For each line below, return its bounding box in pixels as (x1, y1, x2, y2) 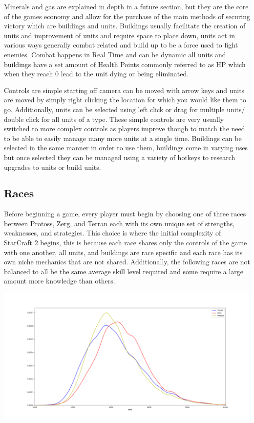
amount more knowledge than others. (4, 276, 115, 286)
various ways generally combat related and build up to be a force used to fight (4, 40, 238, 50)
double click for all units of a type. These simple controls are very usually (4, 114, 224, 124)
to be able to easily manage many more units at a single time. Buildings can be (4, 133, 242, 143)
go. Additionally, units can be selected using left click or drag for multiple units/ (4, 104, 245, 114)
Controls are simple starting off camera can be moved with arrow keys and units (4, 85, 245, 95)
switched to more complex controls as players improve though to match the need (4, 123, 245, 134)
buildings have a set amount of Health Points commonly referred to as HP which (4, 59, 246, 69)
